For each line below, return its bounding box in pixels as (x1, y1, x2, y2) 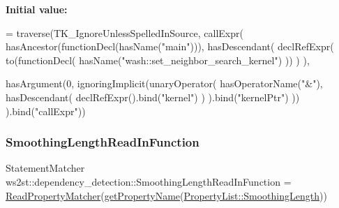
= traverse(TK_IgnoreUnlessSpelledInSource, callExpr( (6, 25, 243, 40)
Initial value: (6, 2, 68, 16)
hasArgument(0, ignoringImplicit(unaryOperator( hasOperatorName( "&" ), (6, 76, 323, 91)
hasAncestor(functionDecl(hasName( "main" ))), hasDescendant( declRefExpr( (6, 39, 334, 54)
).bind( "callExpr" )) (6, 103, 86, 118)
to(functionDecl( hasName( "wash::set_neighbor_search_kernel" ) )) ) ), (6, 52, 310, 67)
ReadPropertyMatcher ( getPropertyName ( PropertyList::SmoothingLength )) (6, 188, 327, 202)
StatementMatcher (6, 161, 85, 175)
